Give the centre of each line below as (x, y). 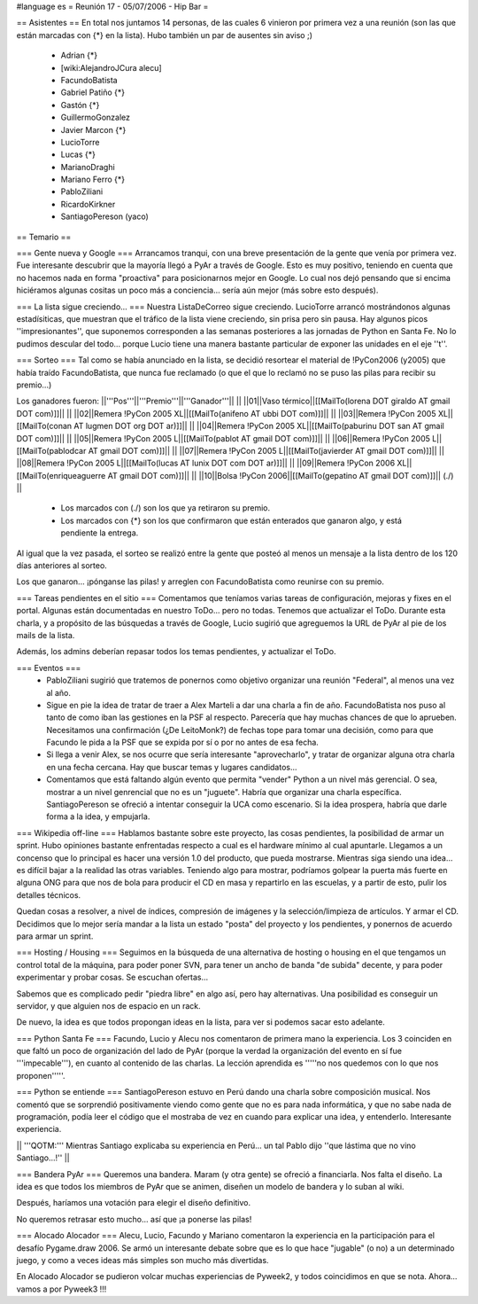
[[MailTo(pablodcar (51, 450)
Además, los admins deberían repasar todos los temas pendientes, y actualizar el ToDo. (176, 652)
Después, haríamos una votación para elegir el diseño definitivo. (134, 1203)
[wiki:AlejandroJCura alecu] (112, 67)
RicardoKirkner (88, 204)
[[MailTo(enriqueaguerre (61, 475)
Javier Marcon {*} (93, 129)
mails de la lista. (46, 635)
